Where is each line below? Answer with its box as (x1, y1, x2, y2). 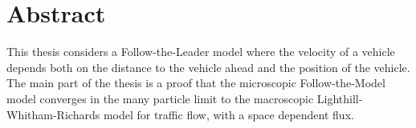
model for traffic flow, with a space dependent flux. (103, 106, 354, 122)
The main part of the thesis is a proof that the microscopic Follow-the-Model (6, 74, 385, 91)
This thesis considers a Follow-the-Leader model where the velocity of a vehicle (6, 43, 395, 60)
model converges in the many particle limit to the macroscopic (6, 90, 314, 106)
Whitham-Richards (6, 106, 100, 122)
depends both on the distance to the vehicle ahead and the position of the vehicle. (6, 58, 410, 75)
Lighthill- (316, 90, 363, 106)
